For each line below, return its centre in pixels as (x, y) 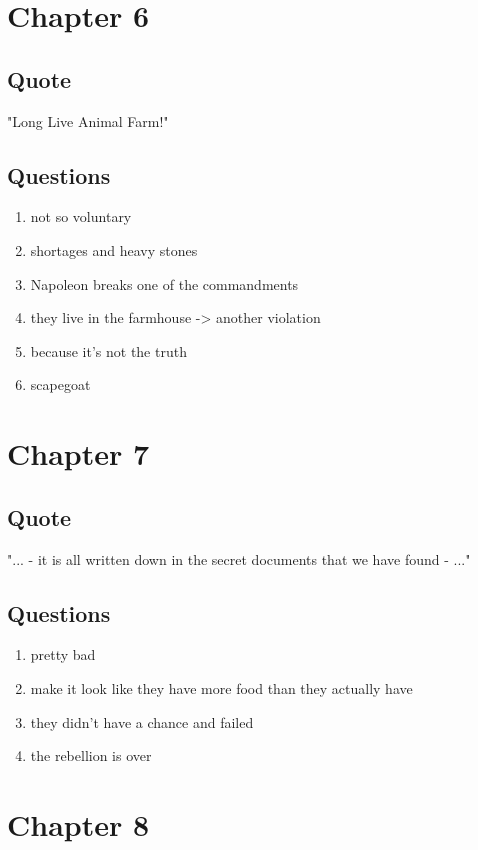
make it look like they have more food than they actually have (221, 687)
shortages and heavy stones (114, 249)
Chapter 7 (78, 453)
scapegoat (60, 384)
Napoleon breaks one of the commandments (164, 283)
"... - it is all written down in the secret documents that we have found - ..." (239, 558)
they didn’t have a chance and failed (142, 721)
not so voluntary (81, 216)
